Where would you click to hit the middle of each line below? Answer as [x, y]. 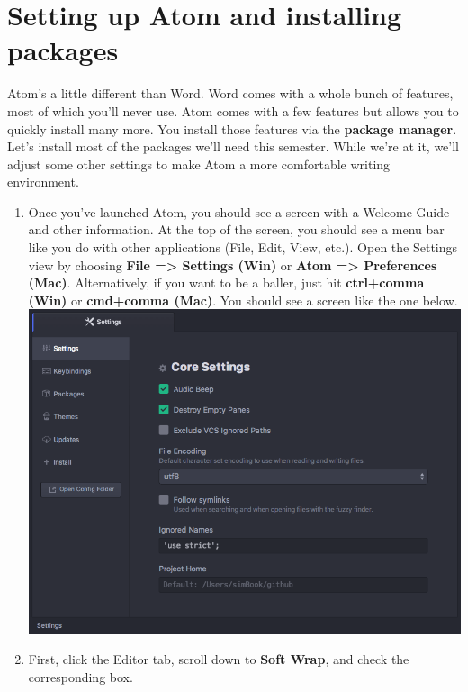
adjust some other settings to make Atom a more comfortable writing [199, 164]
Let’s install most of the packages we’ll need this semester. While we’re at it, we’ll [233, 146]
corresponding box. [81, 676]
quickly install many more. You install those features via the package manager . [232, 128]
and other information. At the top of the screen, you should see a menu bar [236, 229]
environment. [43, 182]
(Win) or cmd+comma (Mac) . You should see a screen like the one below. [243, 300]
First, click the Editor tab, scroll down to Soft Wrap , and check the [219, 659]
